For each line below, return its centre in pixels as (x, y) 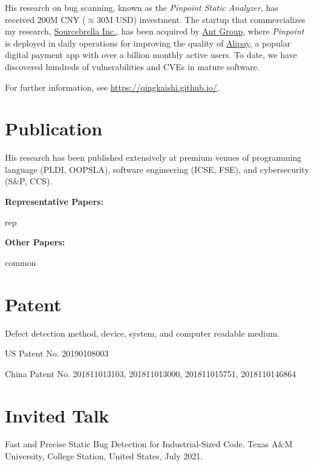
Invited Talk (57, 415)
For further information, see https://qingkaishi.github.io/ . (112, 87)
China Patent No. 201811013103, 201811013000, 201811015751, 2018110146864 (151, 373)
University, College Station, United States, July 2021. (104, 456)
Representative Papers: (54, 202)
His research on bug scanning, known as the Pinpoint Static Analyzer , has (142, 7)
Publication (54, 128)
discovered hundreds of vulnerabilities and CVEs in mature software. (132, 66)
